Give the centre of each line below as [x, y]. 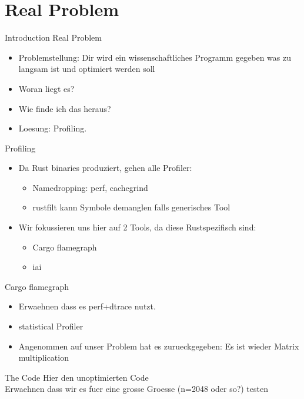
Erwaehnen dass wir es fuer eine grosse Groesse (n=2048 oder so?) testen [136, 389]
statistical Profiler [51, 326]
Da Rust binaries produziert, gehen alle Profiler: [105, 168]
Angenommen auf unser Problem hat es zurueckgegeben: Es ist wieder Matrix [159, 346]
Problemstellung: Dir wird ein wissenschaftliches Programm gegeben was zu [155, 57]
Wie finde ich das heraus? [65, 108]
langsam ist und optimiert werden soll [87, 69]
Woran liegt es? [46, 88]
